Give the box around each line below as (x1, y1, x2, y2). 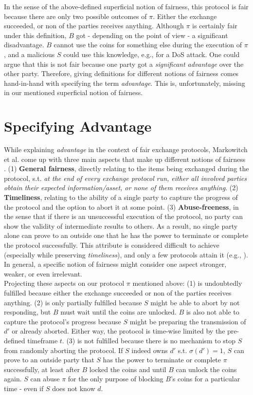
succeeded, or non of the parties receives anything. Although (4, 20, 184, 31)
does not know (52, 383, 95, 393)
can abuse (30, 374, 60, 384)
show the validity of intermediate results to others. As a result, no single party (4, 220, 238, 231)
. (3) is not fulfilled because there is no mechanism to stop (62, 335, 236, 345)
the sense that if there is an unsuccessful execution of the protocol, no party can (4, 211, 243, 221)
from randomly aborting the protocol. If (4, 345, 123, 355)
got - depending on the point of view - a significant (76, 30, 228, 40)
